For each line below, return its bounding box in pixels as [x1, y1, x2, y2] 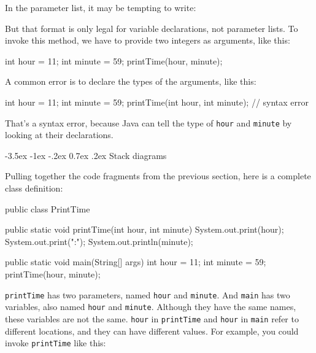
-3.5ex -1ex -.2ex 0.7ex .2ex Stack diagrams [5, 149, 167, 161]
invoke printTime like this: [5, 336, 106, 349]
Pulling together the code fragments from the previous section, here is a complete [5, 169, 311, 182]
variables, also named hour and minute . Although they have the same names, [5, 300, 296, 313]
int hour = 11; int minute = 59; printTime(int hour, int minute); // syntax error [5, 95, 309, 108]
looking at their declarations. [5, 128, 114, 141]
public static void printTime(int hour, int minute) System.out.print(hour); [5, 223, 284, 236]
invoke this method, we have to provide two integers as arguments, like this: [5, 34, 290, 47]
